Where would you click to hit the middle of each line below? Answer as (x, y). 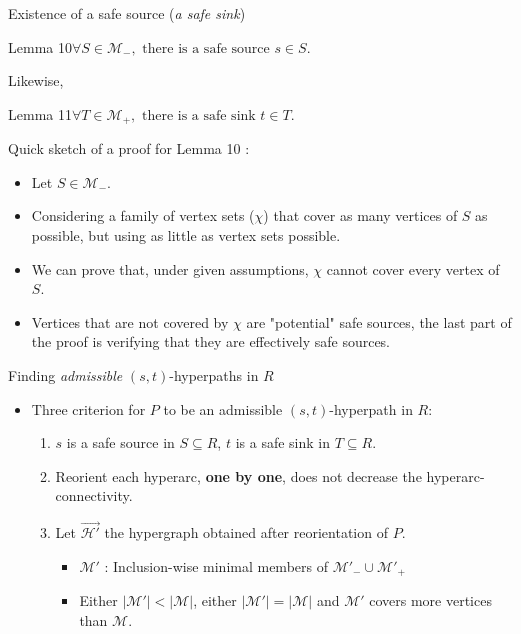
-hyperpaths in (214, 374)
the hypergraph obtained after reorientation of (246, 532)
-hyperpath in (371, 408)
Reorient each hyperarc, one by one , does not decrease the (238, 475)
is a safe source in (120, 442)
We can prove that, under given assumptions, (170, 268)
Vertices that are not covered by (130, 321)
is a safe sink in (282, 442)
